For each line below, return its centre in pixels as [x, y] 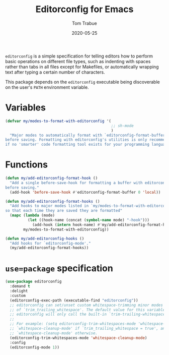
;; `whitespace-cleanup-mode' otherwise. [54, 333]
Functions [26, 165]
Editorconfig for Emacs [84, 9]
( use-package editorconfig [33, 282]
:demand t [20, 286]
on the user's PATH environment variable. [47, 87]
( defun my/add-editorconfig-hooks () [45, 239]
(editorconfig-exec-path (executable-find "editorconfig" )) [74, 300]
